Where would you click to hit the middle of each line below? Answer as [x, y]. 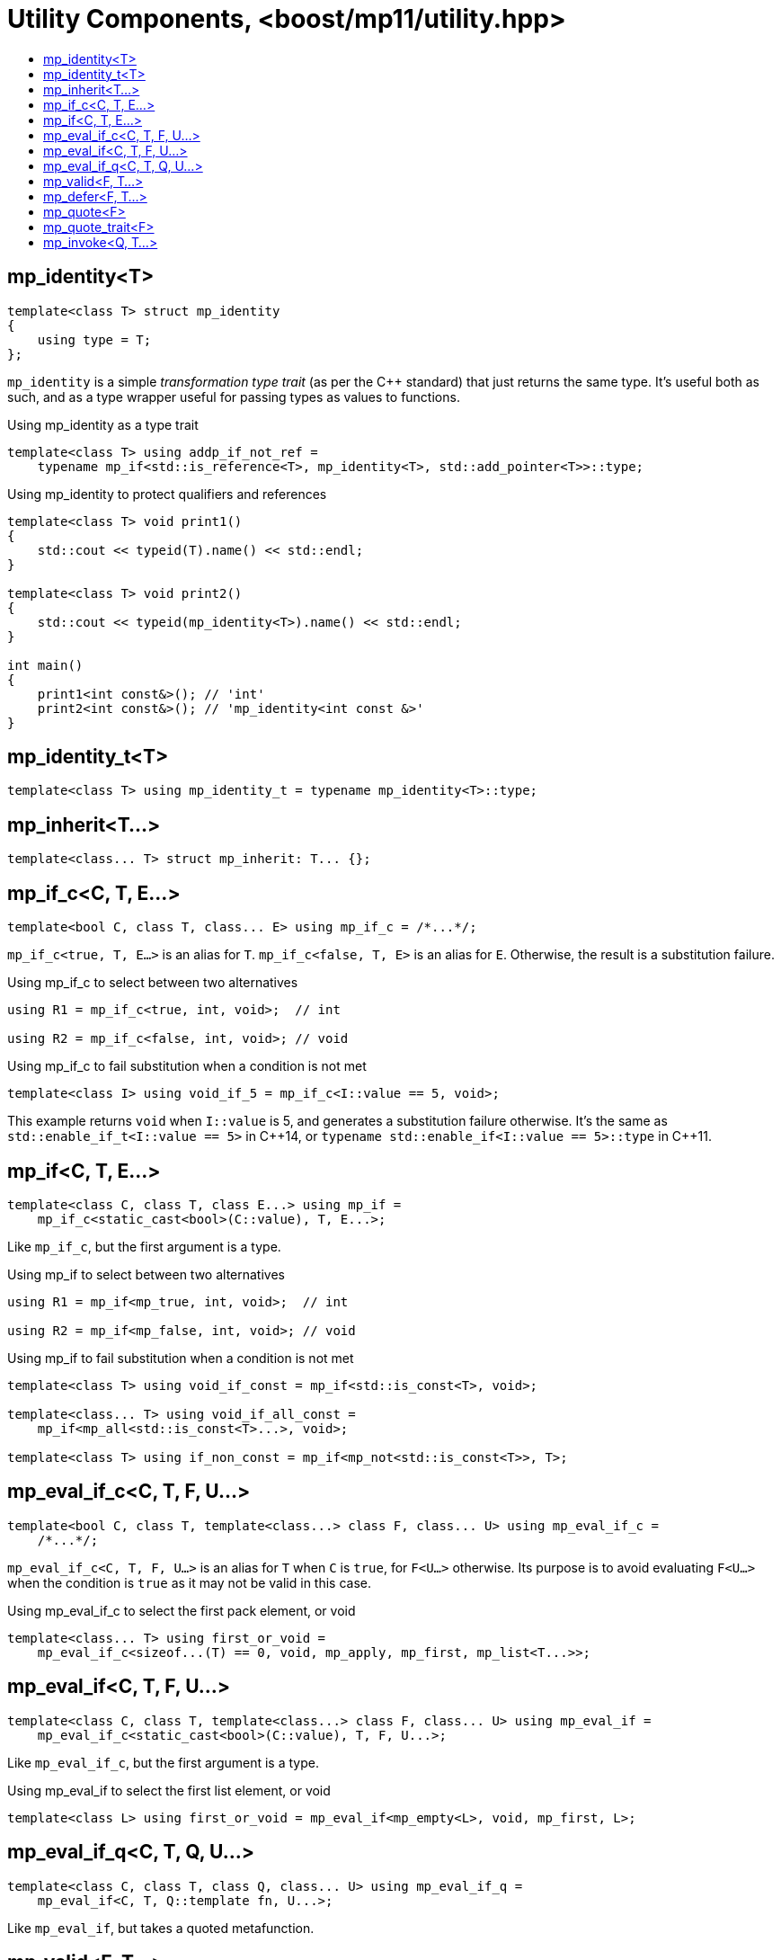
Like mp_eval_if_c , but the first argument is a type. [163, 1762]
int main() [45, 665]
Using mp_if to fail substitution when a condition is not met [181, 1358]
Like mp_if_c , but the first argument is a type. [144, 1246]
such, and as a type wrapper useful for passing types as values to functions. [234, 396]
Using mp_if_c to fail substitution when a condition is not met [187, 1066]
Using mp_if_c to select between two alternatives [153, 983]
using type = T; [94, 339]
